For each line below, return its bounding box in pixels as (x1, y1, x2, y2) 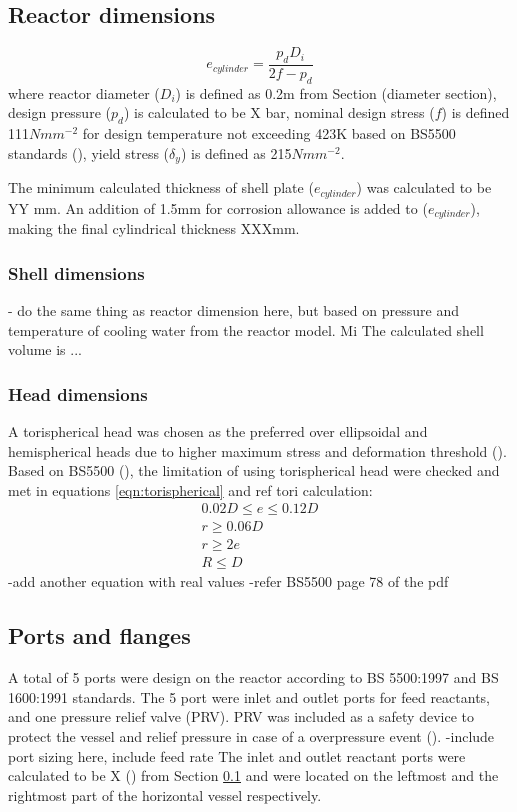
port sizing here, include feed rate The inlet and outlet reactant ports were (8, 745, 466, 766)
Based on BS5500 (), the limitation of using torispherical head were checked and (8, 460, 500, 481)
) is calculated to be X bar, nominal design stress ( (123, 102, 435, 123)
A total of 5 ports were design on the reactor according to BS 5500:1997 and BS (8, 667, 499, 688)
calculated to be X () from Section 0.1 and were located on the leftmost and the (8, 765, 499, 786)
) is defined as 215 (180, 142, 292, 163)
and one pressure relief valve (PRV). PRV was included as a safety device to (8, 706, 474, 727)
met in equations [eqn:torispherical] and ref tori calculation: (8, 479, 373, 500)
